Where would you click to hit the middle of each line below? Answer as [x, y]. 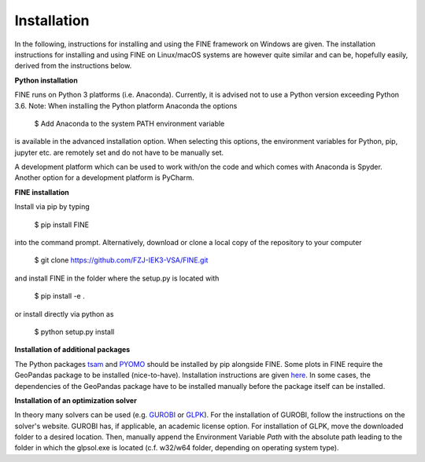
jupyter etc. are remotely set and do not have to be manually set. [119, 152]
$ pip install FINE [62, 225]
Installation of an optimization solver [76, 400]
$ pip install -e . [60, 296]
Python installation [46, 80]
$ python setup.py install [74, 332]
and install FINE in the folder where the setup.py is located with [117, 278]
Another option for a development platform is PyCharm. [104, 178]
